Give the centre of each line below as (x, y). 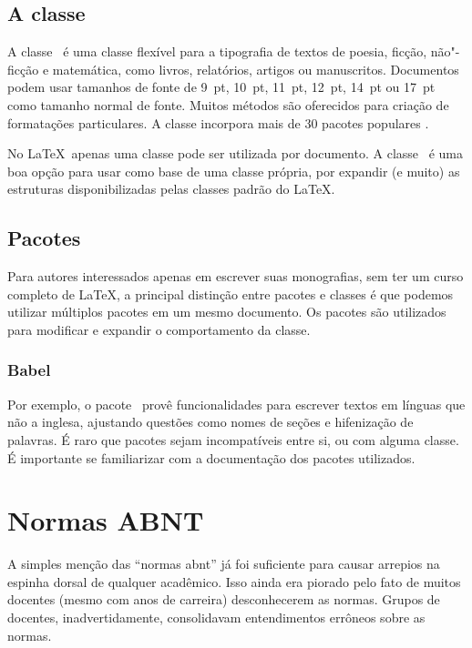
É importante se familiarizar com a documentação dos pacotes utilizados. (211, 457)
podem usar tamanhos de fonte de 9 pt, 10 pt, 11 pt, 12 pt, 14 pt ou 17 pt (221, 87)
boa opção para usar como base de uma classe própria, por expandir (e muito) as (234, 171)
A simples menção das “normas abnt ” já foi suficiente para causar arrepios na (224, 564)
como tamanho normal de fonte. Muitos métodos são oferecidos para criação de (228, 104)
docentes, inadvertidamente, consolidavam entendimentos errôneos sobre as (216, 618)
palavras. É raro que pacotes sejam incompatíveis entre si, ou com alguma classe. (233, 439)
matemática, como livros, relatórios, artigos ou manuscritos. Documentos (256, 69)
